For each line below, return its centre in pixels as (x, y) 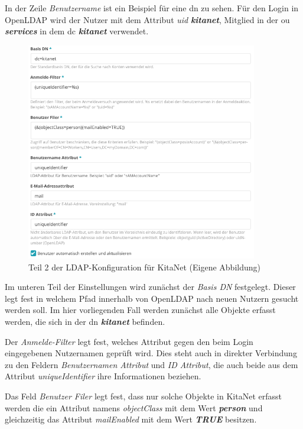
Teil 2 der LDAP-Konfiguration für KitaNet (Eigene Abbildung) (144, 267)
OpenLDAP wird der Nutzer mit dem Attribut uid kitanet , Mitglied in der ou (147, 19)
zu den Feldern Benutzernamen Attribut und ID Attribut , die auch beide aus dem (151, 364)
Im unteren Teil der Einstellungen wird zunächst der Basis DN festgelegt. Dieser (150, 287)
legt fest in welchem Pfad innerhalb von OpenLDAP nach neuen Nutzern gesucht (152, 298)
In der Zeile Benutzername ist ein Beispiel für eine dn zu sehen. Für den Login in (152, 8)
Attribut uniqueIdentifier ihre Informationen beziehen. (103, 376)
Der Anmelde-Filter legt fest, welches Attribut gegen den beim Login (129, 341)
